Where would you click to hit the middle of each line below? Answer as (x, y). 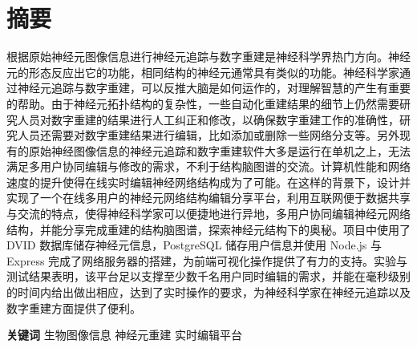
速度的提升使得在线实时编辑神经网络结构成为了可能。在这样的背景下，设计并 (208, 182)
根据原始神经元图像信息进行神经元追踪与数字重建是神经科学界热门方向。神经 (208, 57)
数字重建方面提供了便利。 (74, 308)
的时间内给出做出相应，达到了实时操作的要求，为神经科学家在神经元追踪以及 (208, 292)
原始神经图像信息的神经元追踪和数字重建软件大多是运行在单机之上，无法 (219, 150)
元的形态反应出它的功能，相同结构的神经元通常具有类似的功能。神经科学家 (203, 72)
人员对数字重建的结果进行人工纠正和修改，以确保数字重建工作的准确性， (208, 119)
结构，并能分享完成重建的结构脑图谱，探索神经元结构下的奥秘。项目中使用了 (208, 229)
